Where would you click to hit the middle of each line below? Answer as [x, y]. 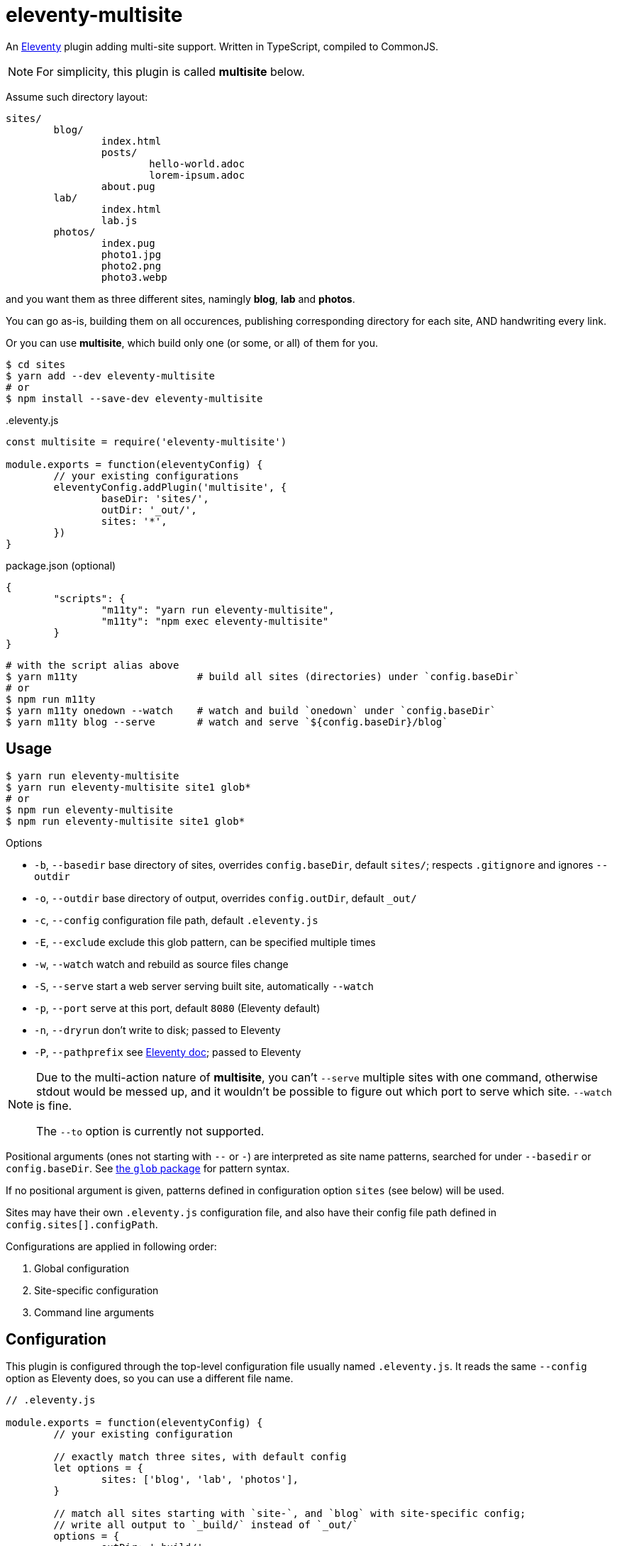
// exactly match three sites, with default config [200, 1457]
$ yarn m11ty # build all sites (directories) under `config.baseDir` [263, 676]
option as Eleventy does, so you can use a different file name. [150, 1379]
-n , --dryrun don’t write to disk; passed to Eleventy [157, 1030]
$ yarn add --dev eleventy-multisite [111, 376]
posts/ [119, 152]
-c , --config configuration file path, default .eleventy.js [176, 920]
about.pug [128, 186]
